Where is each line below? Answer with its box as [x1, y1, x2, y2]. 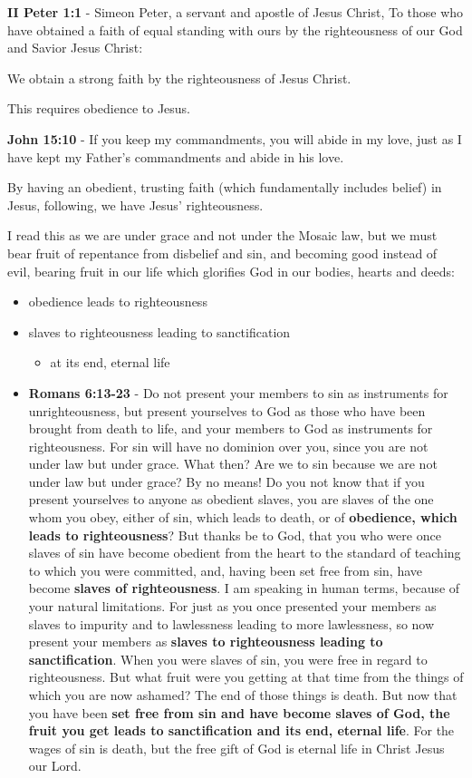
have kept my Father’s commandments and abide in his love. [7, 147, 344, 166]
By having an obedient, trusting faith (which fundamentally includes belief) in [7, 178, 442, 197]
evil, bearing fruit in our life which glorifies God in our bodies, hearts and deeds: [7, 261, 455, 280]
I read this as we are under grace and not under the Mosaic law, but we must [7, 226, 438, 245]
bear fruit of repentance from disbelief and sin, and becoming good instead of [7, 243, 438, 262]
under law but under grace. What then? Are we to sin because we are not [28, 454, 438, 473]
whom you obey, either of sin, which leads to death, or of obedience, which [28, 508, 458, 527]
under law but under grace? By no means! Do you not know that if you [28, 472, 425, 491]
